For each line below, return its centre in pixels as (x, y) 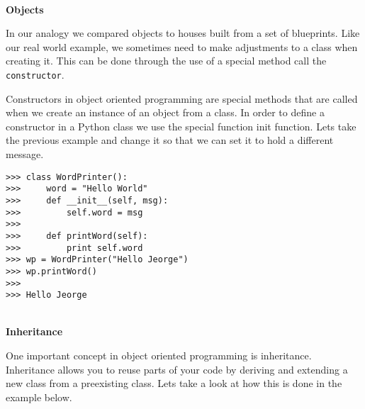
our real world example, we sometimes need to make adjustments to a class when (182, 46)
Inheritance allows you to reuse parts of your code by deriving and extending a (177, 369)
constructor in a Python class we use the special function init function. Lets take (181, 126)
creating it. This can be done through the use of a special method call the (166, 61)
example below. (39, 397)
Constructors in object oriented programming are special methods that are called (182, 98)
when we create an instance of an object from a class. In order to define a (165, 112)
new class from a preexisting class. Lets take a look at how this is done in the (174, 383)
